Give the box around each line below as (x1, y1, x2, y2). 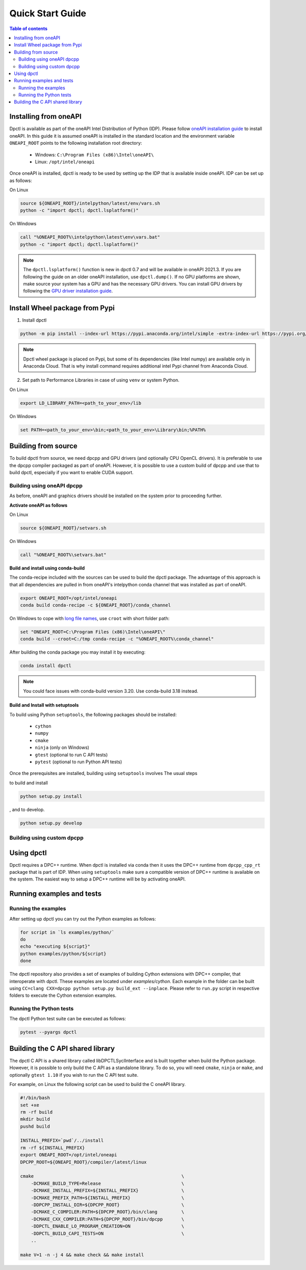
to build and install (9, 780, 48, 786)
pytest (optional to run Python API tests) (35, 759, 122, 765)
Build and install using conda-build (9, 565, 85, 571)
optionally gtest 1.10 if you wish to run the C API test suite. (9, 1072, 139, 1078)
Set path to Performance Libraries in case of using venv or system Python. (22, 377, 180, 383)
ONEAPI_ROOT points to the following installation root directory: (9, 140, 142, 146)
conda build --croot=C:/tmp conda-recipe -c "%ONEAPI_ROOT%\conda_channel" (20, 636, 214, 642)
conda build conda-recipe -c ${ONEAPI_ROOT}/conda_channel (20, 602, 171, 608)
